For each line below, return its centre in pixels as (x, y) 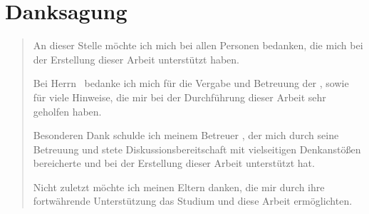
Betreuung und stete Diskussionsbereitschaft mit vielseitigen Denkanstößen (197, 149)
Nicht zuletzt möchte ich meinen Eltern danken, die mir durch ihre (179, 187)
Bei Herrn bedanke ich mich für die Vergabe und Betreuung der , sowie (191, 83)
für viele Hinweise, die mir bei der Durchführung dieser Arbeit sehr (180, 97)
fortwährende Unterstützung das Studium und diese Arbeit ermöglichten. (193, 201)
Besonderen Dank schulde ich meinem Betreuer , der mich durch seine (186, 135)
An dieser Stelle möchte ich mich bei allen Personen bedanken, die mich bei (198, 45)
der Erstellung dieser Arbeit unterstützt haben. (136, 59)
